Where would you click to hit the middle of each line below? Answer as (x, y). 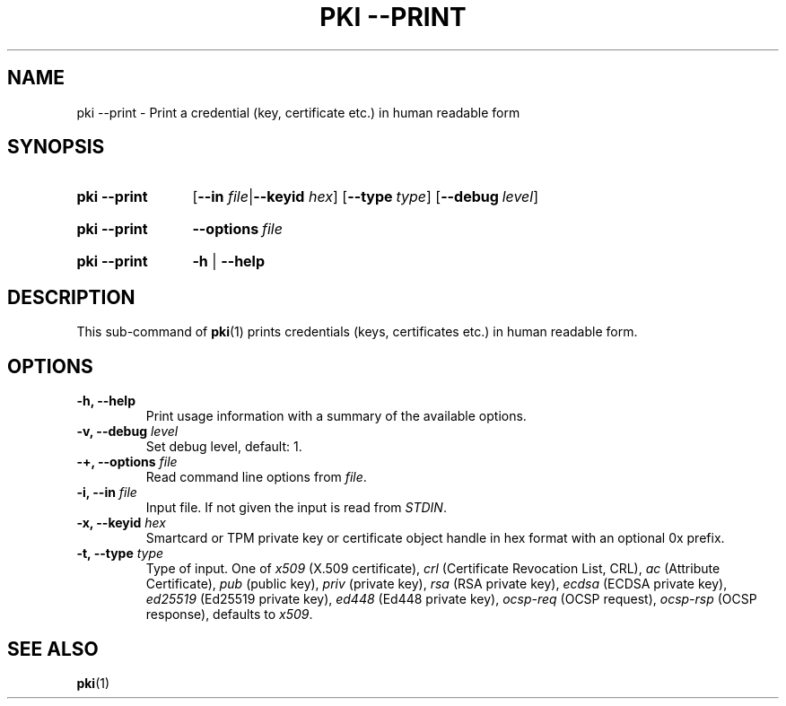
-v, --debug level (127, 431)
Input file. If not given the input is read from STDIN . (296, 508)
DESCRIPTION (71, 297)
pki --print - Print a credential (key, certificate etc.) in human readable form (298, 112)
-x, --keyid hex (121, 523)
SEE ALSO (53, 649)
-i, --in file (107, 492)
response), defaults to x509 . (229, 614)
